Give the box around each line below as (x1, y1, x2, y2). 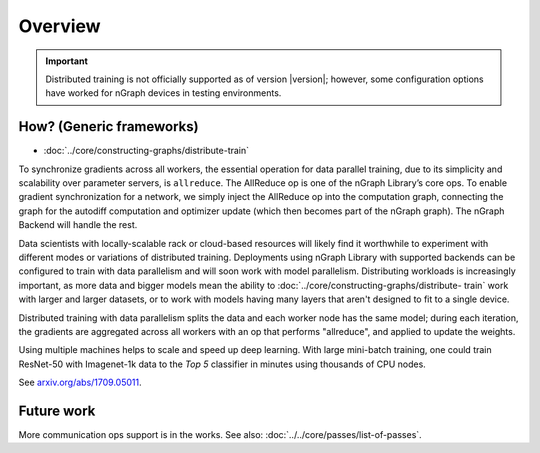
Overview (18, 15, 101, 37)
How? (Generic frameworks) (18, 118, 199, 135)
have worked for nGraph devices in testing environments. (45, 87, 282, 99)
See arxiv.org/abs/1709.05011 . (18, 376, 142, 389)
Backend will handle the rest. (18, 219, 138, 231)
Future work (18, 402, 96, 419)
